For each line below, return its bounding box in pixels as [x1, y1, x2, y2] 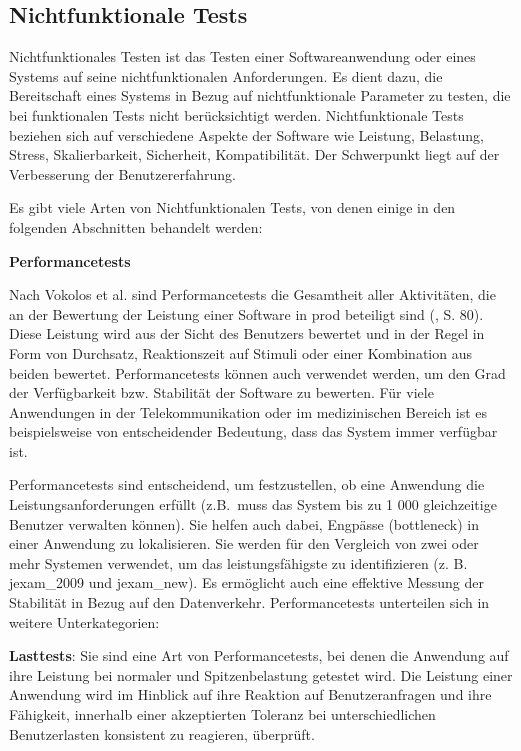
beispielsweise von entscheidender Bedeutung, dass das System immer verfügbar [9, 421, 498, 442]
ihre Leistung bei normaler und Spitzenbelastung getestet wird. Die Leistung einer [9, 664, 513, 685]
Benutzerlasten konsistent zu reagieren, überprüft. [9, 723, 315, 744]
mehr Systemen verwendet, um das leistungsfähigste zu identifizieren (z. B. [9, 552, 468, 573]
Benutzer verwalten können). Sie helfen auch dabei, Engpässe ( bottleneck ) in [9, 513, 480, 534]
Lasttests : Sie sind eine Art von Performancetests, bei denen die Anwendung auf [9, 645, 509, 666]
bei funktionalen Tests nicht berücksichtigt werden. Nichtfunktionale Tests [9, 104, 464, 125]
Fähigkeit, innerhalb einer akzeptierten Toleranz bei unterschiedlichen [9, 704, 436, 725]
